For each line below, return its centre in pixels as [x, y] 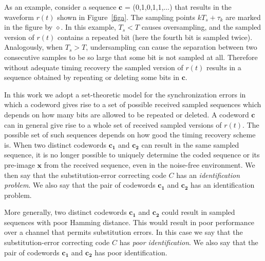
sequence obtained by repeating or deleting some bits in [92, 77]
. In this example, [88, 27]
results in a [224, 67]
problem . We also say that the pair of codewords [80, 185]
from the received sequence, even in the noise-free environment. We [149, 164]
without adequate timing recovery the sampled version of [94, 67]
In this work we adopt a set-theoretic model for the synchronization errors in [125, 94]
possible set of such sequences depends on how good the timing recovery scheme [130, 135]
